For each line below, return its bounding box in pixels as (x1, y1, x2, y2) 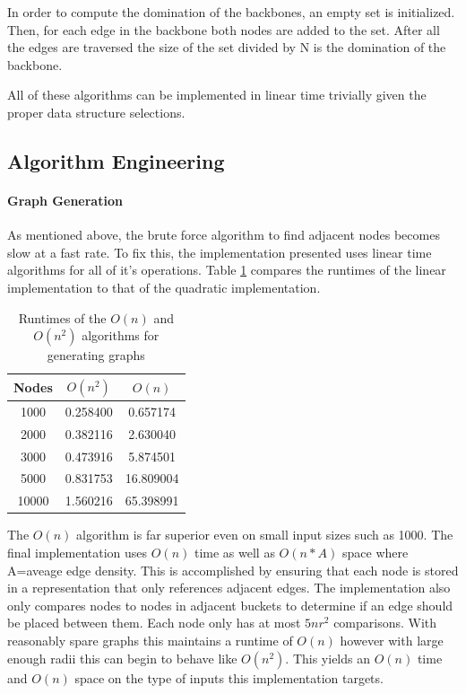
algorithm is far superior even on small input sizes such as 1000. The (76, 525, 453, 544)
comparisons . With (333, 613, 437, 632)
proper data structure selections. (7, 102, 186, 121)
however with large (340, 630, 444, 649)
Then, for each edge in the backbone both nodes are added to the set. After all (7, 20, 440, 39)
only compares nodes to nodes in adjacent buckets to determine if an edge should (7, 595, 453, 614)
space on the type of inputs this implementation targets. (74, 668, 384, 687)
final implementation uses (7, 543, 148, 562)
